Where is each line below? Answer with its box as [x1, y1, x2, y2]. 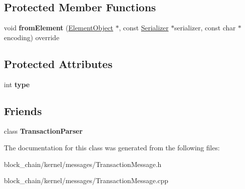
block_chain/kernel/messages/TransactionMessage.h [4, 159, 162, 169]
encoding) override [4, 32, 59, 42]
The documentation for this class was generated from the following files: [4, 142, 220, 152]
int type [4, 79, 30, 89]
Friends [4, 103, 42, 118]
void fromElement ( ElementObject [4, 23, 114, 33]
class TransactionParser [4, 126, 83, 136]
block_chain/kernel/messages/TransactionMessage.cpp [4, 175, 169, 186]
